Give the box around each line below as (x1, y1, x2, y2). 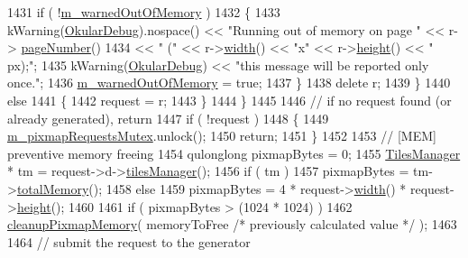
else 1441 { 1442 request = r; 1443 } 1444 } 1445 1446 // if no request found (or (7, 90, 452, 109)
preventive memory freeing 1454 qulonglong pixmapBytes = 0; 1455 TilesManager (7, 143, 461, 162)
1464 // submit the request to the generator (7, 232, 251, 251)
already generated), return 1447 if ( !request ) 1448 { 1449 (7, 108, 329, 127)
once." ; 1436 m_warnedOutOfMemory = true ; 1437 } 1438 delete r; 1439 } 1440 (7, 73, 451, 92)
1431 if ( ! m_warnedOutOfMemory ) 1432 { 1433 (7, 3, 280, 21)
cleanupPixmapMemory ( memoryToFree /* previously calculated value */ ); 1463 (7, 215, 457, 234)
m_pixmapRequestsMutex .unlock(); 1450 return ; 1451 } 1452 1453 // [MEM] (7, 126, 436, 145)
